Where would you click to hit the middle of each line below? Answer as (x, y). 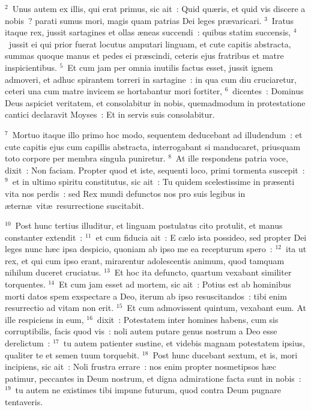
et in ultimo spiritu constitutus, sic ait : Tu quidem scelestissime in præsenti (153, 182)
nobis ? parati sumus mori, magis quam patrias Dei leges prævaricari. (133, 20)
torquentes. (25, 284)
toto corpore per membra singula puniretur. (85, 158)
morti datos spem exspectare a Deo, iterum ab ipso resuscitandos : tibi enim (146, 296)
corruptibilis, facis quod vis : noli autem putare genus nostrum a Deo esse (141, 331)
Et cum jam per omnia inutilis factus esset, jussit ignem (170, 67)
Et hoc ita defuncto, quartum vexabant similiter (203, 272)
